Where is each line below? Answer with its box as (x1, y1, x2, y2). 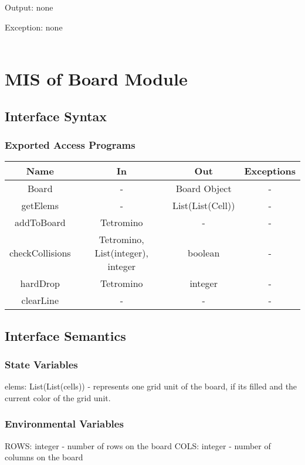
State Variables (5, 357, 78, 371)
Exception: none (5, 20, 63, 33)
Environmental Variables (5, 416, 124, 431)
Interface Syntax (5, 107, 107, 125)
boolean (188, 246, 220, 260)
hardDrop (20, 276, 60, 290)
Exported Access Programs (5, 137, 135, 152)
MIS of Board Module (5, 66, 188, 90)
